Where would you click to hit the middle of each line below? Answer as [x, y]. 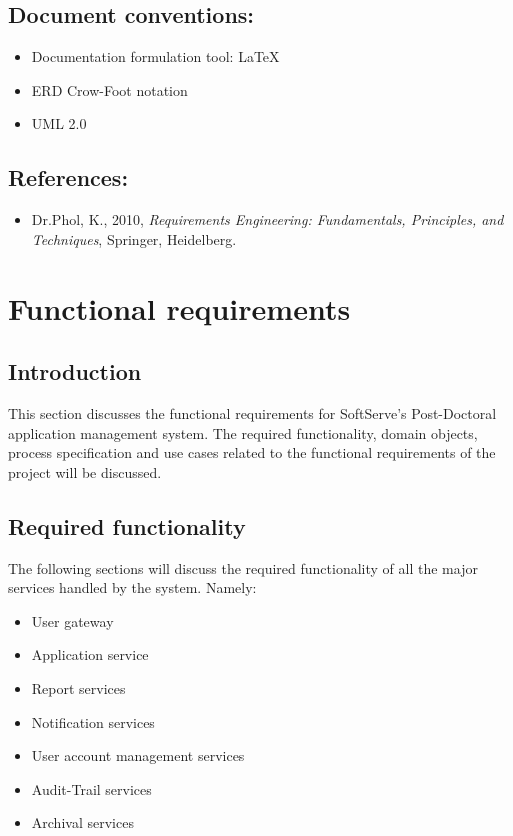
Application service [90, 654]
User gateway [72, 620]
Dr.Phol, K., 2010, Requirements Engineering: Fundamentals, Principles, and [267, 219]
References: [68, 177]
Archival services [82, 822]
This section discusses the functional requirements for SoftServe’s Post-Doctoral [252, 412]
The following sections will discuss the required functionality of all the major [243, 567]
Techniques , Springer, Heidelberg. [134, 238]
